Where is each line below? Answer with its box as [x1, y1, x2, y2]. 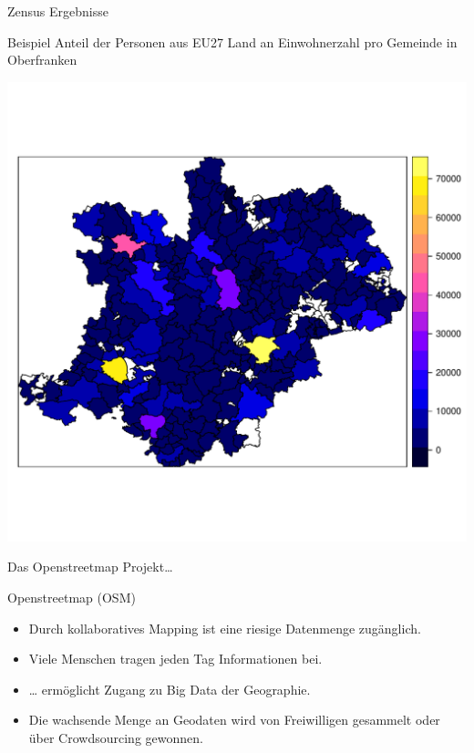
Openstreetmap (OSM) [7, 587, 136, 606]
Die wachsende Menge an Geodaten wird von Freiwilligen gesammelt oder [28, 710, 440, 729]
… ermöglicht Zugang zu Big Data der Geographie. [28, 679, 311, 698]
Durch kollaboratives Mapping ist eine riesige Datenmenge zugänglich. [28, 618, 421, 637]
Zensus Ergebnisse [7, 2, 108, 20]
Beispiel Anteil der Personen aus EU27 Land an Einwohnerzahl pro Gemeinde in [7, 32, 458, 51]
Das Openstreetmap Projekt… [7, 557, 173, 576]
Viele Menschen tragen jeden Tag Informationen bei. [28, 649, 323, 668]
